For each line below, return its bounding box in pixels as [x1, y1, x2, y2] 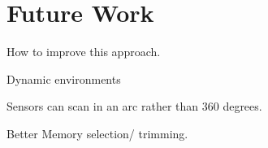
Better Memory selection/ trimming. [6, 124, 188, 141]
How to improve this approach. [6, 43, 161, 60]
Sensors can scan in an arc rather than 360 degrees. [6, 98, 262, 115]
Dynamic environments [6, 70, 121, 87]
